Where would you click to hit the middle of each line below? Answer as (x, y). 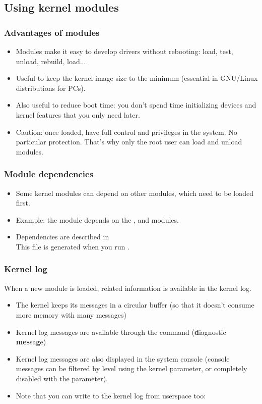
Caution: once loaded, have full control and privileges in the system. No (126, 132)
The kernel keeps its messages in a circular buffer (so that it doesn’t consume (135, 305)
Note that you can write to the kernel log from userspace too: (111, 395)
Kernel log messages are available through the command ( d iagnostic (121, 332)
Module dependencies (49, 174)
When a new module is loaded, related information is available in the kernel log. (128, 288)
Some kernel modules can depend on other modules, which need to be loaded (135, 193)
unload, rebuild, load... (51, 61)
